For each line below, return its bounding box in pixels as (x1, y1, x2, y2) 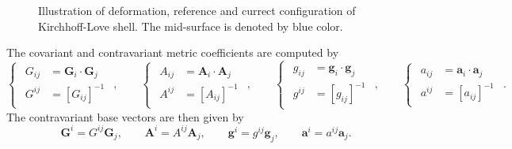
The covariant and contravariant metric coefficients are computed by (6, 44, 339, 61)
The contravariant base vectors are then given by (6, 108, 244, 125)
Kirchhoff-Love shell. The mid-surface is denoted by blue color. (38, 17, 343, 34)
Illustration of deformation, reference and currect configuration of (38, 2, 356, 18)
